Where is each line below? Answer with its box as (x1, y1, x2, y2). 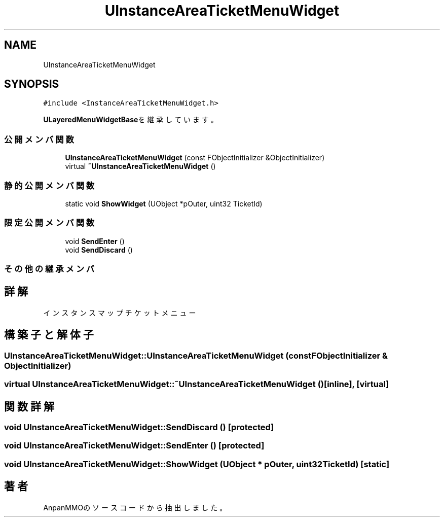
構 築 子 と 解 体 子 (4, 328, 94, 341)
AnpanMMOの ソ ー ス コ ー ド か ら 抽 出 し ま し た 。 (43, 503, 227, 512)
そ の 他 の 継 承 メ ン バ (4, 264, 95, 274)
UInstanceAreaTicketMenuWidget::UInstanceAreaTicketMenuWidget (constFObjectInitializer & (4, 350, 388, 361)
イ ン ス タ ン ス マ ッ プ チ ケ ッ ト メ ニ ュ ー (43, 308, 196, 317)
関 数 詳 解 (4, 400, 54, 413)
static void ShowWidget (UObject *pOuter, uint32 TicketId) (65, 199, 263, 208)
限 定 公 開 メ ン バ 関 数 (4, 218, 95, 228)
